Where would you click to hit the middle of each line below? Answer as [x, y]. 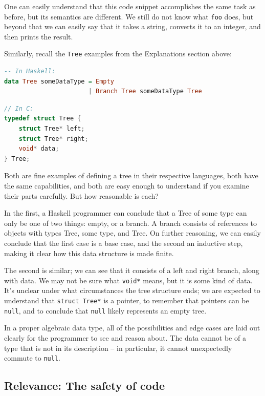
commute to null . [32, 358]
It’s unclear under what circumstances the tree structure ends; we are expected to [132, 290]
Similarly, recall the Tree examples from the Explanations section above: [118, 54]
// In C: [19, 108]
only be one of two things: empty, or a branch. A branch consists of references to [131, 223]
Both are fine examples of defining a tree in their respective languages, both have [131, 175]
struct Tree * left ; [52, 129]
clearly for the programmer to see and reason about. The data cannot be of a [125, 337]
